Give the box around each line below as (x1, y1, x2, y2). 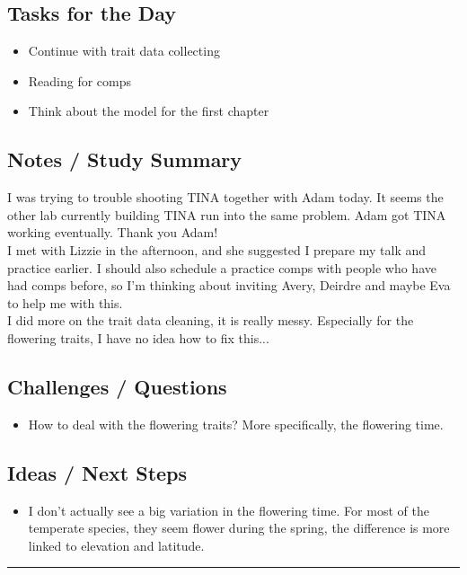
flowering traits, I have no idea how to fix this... (7, 328, 269, 347)
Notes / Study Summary (7, 146, 242, 173)
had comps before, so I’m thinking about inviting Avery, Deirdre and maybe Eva (7, 276, 451, 295)
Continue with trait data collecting (28, 41, 220, 60)
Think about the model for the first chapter (28, 102, 269, 120)
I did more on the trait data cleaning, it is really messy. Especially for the (7, 311, 414, 330)
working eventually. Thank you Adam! (7, 223, 218, 242)
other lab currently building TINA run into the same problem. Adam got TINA (7, 205, 446, 224)
